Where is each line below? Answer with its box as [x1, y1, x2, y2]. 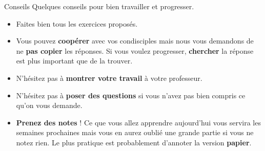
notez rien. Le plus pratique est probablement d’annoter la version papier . [16, 137, 252, 147]
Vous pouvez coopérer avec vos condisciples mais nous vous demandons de [16, 35, 254, 46]
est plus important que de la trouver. [16, 55, 133, 66]
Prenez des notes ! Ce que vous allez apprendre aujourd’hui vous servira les [16, 117, 261, 127]
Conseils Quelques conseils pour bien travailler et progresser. [4, 1, 194, 11]
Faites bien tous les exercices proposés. [16, 18, 138, 29]
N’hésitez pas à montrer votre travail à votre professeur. [16, 72, 202, 83]
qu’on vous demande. [16, 100, 83, 111]
